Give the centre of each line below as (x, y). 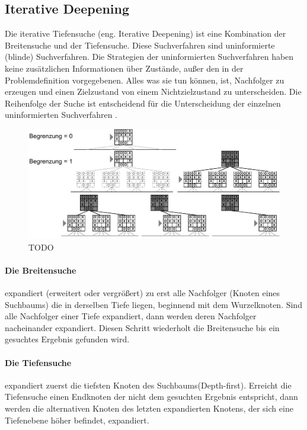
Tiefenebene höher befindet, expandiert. (77, 420)
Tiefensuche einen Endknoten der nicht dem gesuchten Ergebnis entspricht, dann (151, 397)
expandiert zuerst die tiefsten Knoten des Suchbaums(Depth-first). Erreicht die (148, 385)
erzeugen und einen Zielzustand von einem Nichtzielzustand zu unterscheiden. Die (153, 92)
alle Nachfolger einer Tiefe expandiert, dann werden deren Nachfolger (131, 316)
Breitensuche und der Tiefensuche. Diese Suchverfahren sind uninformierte (140, 45)
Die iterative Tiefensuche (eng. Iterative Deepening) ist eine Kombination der (145, 33)
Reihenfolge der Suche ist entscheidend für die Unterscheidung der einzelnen (143, 103)
